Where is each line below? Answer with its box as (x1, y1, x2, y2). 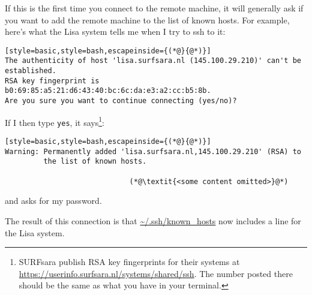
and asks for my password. (5, 194, 102, 207)
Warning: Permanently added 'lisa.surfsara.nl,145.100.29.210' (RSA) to (5, 147, 301, 156)
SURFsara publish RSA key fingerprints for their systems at (19, 255, 240, 268)
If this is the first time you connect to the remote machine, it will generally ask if (5, 2, 304, 14)
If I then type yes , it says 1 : (5, 114, 104, 128)
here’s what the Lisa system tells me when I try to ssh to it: (5, 25, 226, 38)
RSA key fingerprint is (5, 76, 100, 85)
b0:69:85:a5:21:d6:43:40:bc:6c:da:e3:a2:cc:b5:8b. (5, 86, 211, 95)
